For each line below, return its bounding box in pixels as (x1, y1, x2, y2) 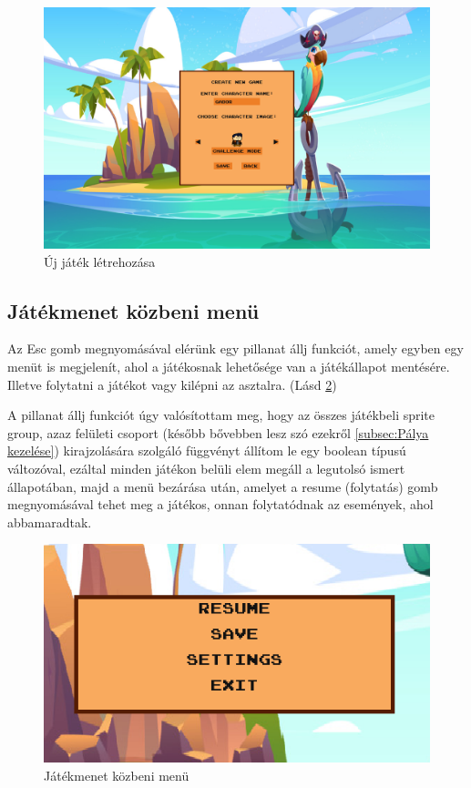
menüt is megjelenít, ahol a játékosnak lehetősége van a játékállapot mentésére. (7, 356, 450, 375)
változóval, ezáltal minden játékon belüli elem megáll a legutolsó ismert (7, 458, 405, 477)
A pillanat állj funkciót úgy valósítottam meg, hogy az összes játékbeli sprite (7, 405, 435, 425)
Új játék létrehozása (44, 251, 156, 271)
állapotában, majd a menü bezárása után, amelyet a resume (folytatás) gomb (7, 476, 438, 496)
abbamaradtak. (7, 512, 92, 531)
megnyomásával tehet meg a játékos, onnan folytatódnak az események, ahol (7, 495, 434, 514)
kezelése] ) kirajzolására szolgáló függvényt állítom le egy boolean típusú (7, 441, 406, 460)
